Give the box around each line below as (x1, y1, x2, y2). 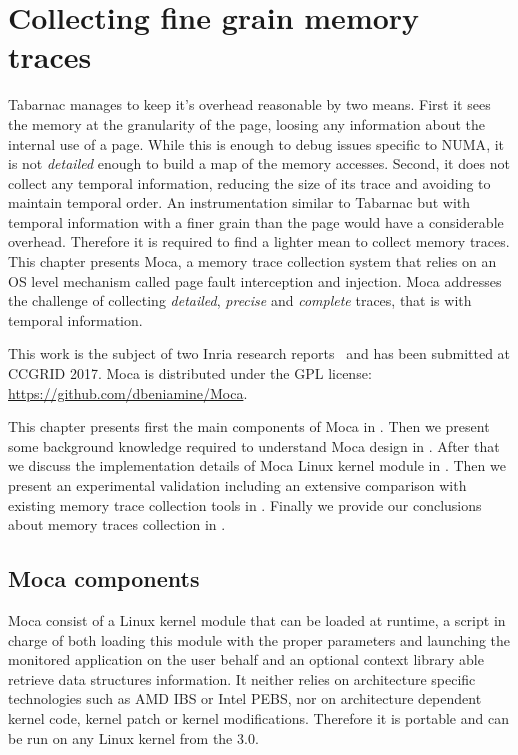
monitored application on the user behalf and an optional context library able (8, 649, 484, 670)
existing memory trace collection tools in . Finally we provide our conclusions (8, 494, 482, 515)
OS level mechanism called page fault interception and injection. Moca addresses (8, 270, 502, 291)
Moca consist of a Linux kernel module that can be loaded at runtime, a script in (8, 609, 506, 630)
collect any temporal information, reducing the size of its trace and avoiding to (8, 172, 491, 193)
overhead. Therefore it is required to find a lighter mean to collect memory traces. (8, 231, 510, 252)
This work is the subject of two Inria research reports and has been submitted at (8, 343, 511, 364)
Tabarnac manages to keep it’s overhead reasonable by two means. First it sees (8, 94, 491, 115)
